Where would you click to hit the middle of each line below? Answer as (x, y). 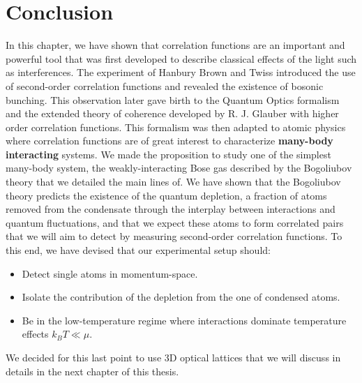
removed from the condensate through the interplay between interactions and (171, 209)
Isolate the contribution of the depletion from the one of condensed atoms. (181, 297)
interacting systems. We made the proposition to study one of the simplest (168, 154)
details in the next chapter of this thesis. (92, 371)
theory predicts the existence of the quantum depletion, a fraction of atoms (166, 195)
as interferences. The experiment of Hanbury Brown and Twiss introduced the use (181, 72)
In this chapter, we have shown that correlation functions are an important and (175, 45)
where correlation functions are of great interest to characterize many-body (169, 141)
